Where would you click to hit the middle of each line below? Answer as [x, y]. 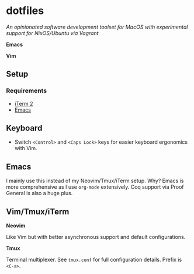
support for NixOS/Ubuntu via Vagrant [52, 33]
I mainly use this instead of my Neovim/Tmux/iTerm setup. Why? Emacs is [95, 181]
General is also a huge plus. [39, 193]
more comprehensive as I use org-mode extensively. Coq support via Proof [95, 187]
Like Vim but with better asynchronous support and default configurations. [96, 237]
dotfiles [25, 11]
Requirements [27, 91]
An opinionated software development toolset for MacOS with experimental [97, 27]
